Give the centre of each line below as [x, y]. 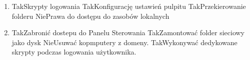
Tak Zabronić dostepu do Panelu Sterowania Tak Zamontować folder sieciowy [128, 32]
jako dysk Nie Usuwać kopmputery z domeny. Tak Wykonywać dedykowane [124, 42]
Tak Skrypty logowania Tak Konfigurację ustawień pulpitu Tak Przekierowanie [129, 6]
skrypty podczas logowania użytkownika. [74, 52]
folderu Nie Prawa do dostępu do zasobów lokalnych [90, 16]
